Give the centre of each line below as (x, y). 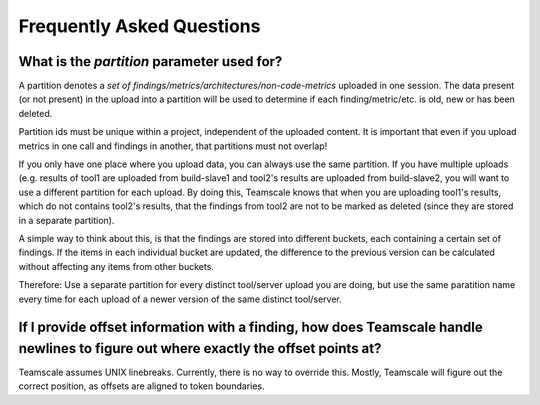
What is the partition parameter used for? (150, 61)
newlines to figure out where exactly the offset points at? (200, 348)
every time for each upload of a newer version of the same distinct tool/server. (180, 299)
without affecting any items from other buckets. (116, 266)
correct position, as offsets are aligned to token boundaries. (141, 386)
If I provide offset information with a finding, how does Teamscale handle (251, 327)
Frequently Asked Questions (139, 26)
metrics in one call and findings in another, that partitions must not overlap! (173, 146)
